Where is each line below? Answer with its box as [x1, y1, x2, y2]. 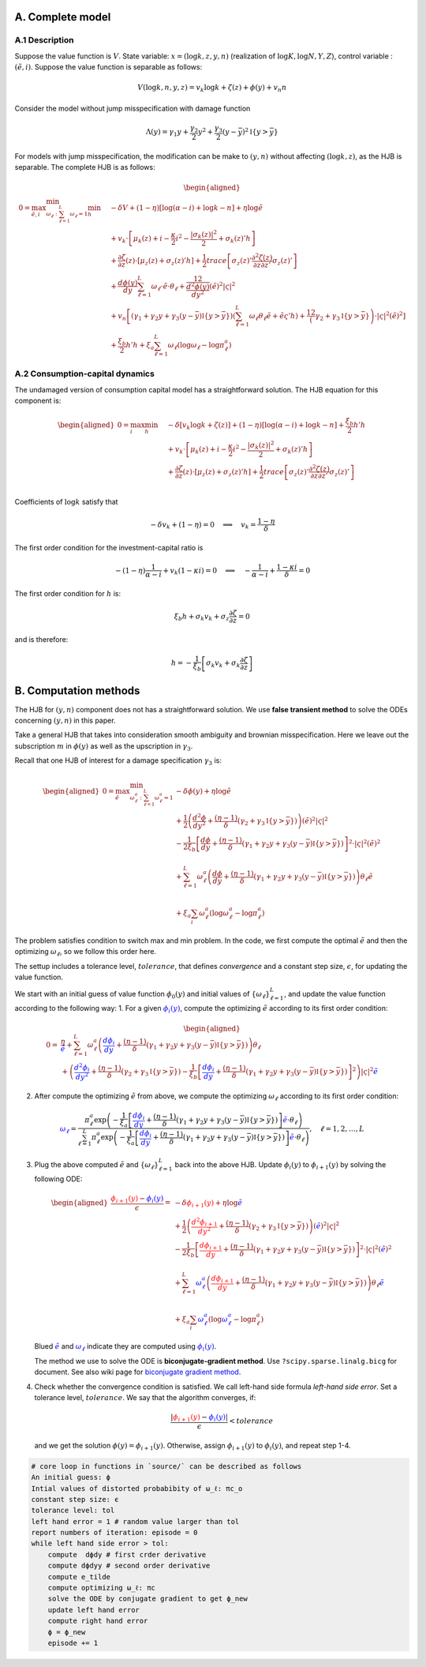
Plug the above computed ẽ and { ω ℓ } [34, 1160, 159, 1172]
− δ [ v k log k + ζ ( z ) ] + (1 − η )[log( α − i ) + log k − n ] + [167, 421, 345, 432]
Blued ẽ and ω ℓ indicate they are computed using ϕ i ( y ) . [34, 1342, 217, 1353]
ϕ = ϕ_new [47, 1628, 86, 1636]
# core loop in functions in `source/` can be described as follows [31, 1462, 302, 1470]
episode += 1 [47, 1639, 99, 1647]
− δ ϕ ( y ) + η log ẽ [176, 787, 232, 796]
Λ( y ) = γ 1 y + [145, 127, 189, 138]
